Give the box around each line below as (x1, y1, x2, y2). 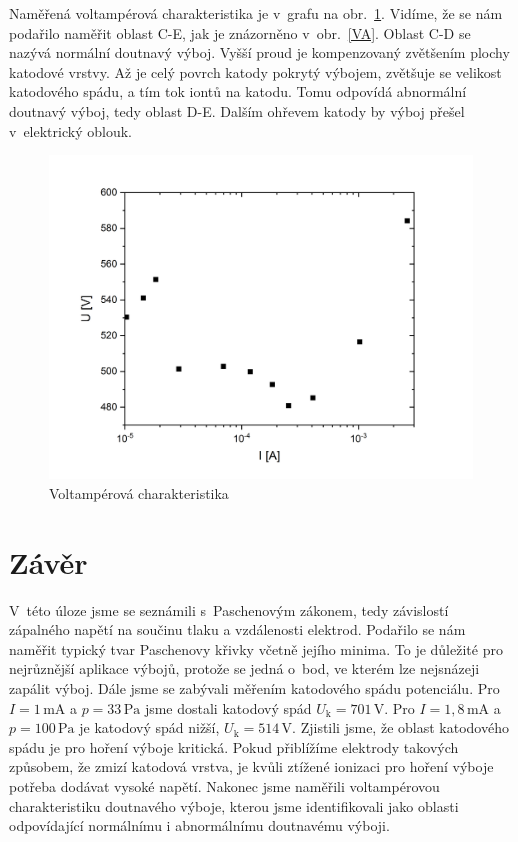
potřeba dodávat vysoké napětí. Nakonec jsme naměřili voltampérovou (9, 776, 440, 797)
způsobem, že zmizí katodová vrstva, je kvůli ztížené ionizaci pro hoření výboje (9, 756, 494, 777)
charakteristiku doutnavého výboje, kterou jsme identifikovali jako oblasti (9, 795, 459, 816)
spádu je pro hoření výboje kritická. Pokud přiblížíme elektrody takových (9, 736, 459, 757)
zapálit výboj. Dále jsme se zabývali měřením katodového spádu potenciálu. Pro (9, 678, 500, 699)
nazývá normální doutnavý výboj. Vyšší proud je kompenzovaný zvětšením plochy (9, 42, 510, 63)
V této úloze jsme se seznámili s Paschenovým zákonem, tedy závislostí (9, 599, 449, 620)
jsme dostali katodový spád (144, 697, 312, 718)
